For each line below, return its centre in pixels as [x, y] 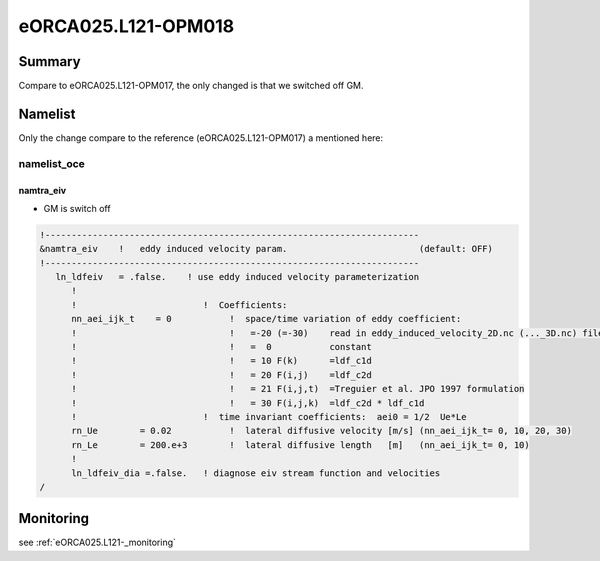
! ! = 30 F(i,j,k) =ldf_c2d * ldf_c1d [248, 403]
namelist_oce [51, 163]
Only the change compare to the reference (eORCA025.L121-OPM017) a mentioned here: [201, 137]
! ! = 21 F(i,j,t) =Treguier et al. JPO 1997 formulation [298, 389]
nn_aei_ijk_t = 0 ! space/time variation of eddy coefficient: [266, 319]
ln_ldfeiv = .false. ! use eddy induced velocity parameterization [237, 277]
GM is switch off [77, 208]
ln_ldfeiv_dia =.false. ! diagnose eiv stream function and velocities [256, 473]
